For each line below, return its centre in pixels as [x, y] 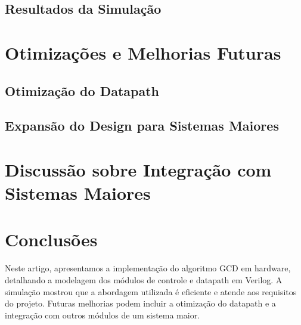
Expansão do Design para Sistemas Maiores [142, 126]
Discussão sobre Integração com [138, 169]
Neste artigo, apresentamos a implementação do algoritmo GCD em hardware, [148, 268]
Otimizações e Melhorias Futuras [143, 52]
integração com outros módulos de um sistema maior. [103, 315]
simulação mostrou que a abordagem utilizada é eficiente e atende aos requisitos [151, 291]
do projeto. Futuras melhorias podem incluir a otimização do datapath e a [140, 303]
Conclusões [51, 239]
